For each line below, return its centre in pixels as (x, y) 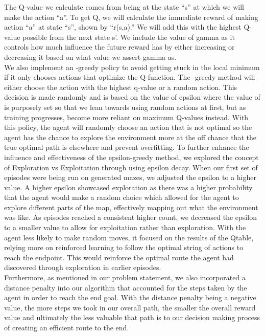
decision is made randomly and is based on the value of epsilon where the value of (132, 97)
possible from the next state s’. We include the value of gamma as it (129, 37)
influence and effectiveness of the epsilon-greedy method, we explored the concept (131, 157)
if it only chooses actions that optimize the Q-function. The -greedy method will (130, 77)
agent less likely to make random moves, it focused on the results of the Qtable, (129, 237)
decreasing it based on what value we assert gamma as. (90, 57)
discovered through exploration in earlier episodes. (83, 267)
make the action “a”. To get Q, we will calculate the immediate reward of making (131, 17)
